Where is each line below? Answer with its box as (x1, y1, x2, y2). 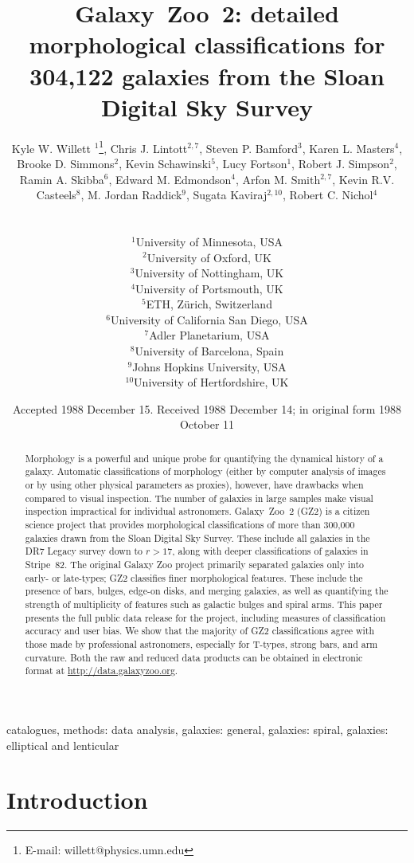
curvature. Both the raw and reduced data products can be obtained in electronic (25, 650, 363, 664)
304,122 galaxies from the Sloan (29, 59, 385, 92)
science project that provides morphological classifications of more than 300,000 (25, 518, 355, 532)
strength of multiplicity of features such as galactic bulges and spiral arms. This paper (25, 598, 383, 611)
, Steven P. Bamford (199, 139, 298, 156)
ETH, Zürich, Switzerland (146, 296, 272, 312)
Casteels (36, 186, 76, 203)
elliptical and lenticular (6, 736, 119, 753)
